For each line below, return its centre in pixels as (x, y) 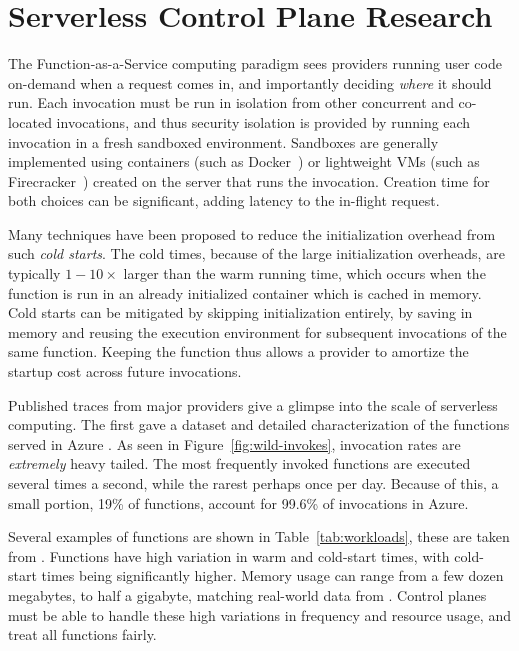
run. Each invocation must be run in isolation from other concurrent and (231, 102)
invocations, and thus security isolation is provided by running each (263, 121)
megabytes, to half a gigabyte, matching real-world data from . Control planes (247, 594)
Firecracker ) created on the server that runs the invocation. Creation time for (249, 180)
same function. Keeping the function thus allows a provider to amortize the (238, 351)
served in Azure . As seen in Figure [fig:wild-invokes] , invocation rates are (234, 443)
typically (34, 273)
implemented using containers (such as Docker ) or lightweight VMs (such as (244, 161)
